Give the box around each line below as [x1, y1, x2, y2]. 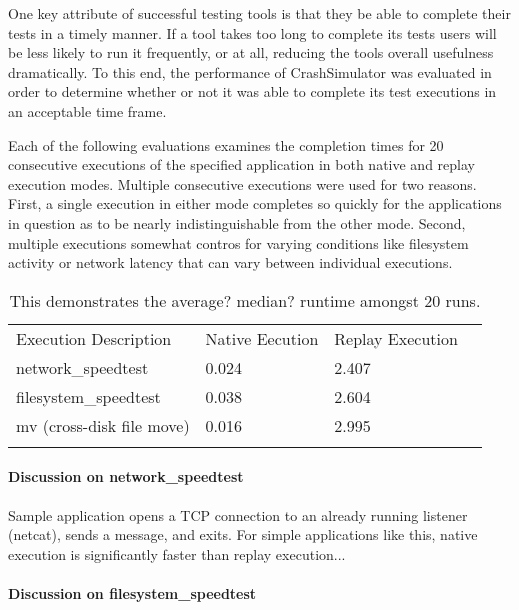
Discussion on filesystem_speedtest [8, 582, 257, 603]
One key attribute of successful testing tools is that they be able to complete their [8, 3, 511, 23]
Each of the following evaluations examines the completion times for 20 [8, 134, 444, 155]
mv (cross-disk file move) [16, 413, 190, 437]
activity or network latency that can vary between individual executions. [8, 252, 453, 273]
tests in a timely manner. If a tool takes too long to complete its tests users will [8, 22, 497, 43]
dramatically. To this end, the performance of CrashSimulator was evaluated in [8, 61, 492, 82]
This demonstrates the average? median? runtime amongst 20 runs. [9, 288, 481, 312]
